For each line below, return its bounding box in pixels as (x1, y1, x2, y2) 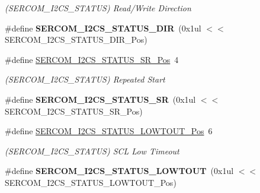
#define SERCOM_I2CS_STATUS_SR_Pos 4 (5, 53, 179, 65)
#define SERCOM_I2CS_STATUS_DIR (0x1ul (5, 21, 201, 34)
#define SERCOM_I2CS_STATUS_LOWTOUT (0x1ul (5, 164, 234, 177)
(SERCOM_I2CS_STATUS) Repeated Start (5, 73, 165, 86)
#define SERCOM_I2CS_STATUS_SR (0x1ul (5, 93, 196, 105)
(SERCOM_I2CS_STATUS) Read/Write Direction (5, 2, 191, 14)
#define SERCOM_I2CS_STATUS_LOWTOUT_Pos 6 (5, 125, 213, 137)
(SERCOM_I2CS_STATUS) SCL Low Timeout (5, 144, 179, 157)
